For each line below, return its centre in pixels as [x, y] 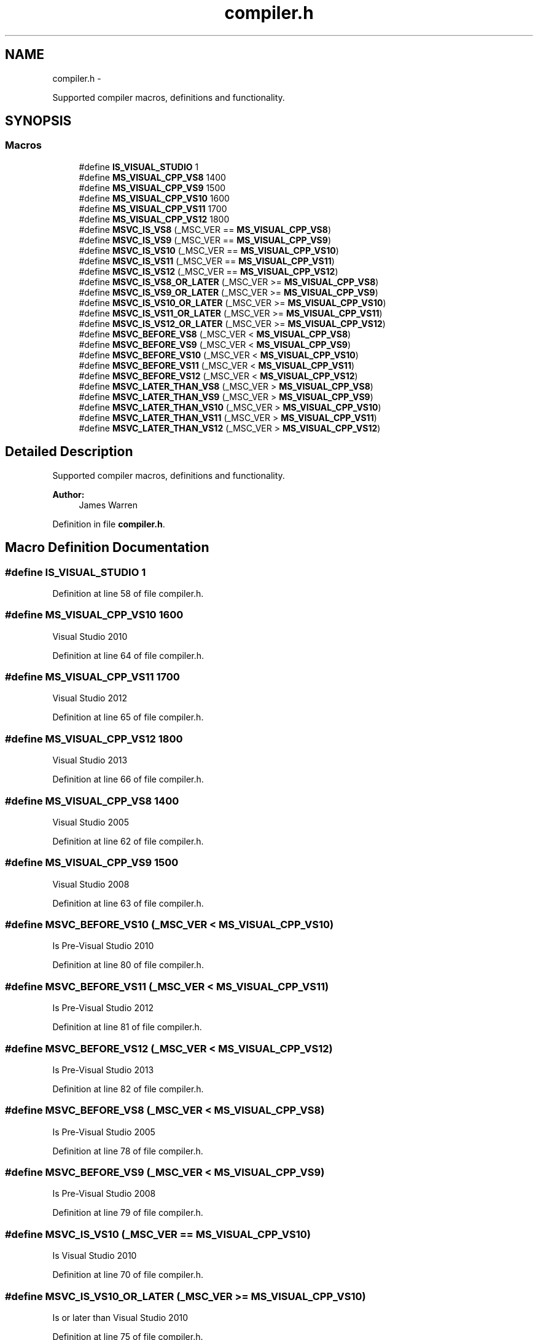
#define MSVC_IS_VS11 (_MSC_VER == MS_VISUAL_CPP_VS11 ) [207, 261]
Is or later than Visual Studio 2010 [120, 1317]
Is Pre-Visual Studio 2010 [103, 946]
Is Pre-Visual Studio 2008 [104, 1194]
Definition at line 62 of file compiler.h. [128, 841]
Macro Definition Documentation [107, 548]
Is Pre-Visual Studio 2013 [103, 1070]
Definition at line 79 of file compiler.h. [128, 1213]
